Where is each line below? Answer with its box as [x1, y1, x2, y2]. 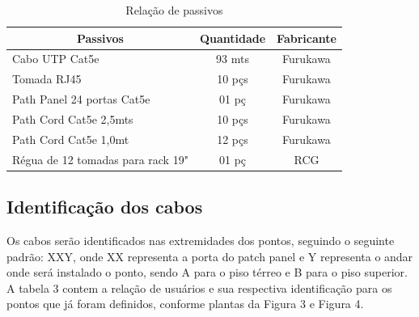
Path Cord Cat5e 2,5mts [12, 110, 133, 127]
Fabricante [277, 29, 336, 46]
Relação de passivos [125, 2, 223, 18]
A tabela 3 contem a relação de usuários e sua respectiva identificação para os [6, 279, 392, 296]
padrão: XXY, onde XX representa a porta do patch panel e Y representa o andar [6, 247, 413, 264]
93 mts [216, 50, 249, 67]
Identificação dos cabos [6, 194, 203, 219]
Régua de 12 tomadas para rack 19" [12, 150, 188, 167]
